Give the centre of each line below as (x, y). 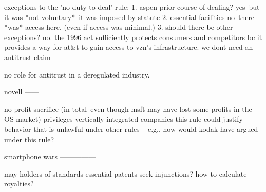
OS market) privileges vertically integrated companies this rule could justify (123, 119)
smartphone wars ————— (50, 156)
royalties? (19, 184)
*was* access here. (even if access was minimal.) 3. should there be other (119, 27)
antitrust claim (27, 57)
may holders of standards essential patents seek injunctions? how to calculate (126, 173)
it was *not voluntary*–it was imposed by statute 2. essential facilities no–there (129, 17)
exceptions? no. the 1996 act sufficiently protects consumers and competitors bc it (133, 37)
